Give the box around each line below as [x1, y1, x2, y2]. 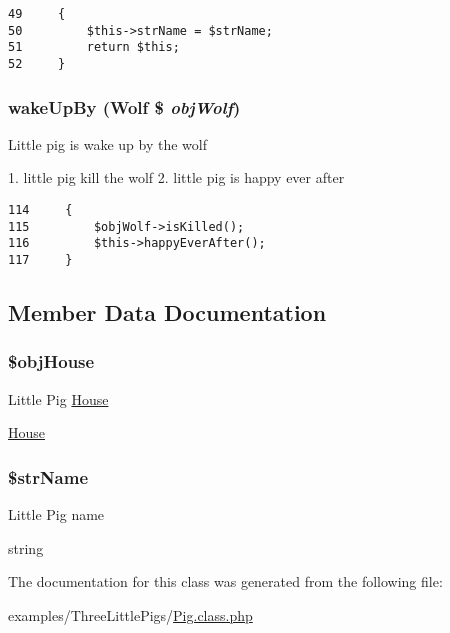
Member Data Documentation [8, 297, 327, 328]
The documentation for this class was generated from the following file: [8, 571, 443, 592]
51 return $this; [8, 40, 180, 55]
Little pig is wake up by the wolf [8, 133, 207, 154]
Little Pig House [8, 388, 109, 409]
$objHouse [8, 349, 95, 374]
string [8, 537, 44, 558]
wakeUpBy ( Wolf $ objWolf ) [8, 94, 241, 119]
